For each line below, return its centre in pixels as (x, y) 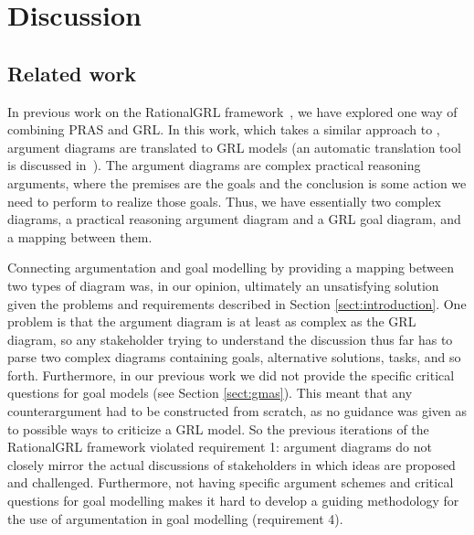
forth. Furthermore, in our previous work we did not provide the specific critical (231, 374)
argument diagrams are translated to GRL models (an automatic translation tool (234, 147)
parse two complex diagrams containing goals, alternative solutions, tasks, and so (234, 357)
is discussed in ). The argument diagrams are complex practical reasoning (214, 165)
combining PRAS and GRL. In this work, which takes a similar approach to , (224, 129)
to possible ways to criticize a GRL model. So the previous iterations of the (218, 428)
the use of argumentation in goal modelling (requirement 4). (175, 518)
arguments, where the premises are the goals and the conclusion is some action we (237, 182)
